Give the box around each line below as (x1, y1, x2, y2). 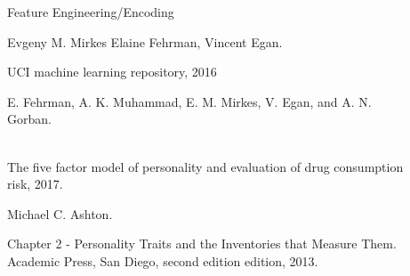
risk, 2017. (7, 175, 63, 193)
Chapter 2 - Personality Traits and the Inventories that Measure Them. (7, 234, 397, 253)
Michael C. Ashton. (7, 204, 113, 223)
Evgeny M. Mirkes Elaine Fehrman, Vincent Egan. (7, 32, 283, 51)
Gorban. (7, 110, 52, 128)
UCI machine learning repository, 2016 (7, 62, 217, 81)
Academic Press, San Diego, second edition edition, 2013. (7, 251, 318, 270)
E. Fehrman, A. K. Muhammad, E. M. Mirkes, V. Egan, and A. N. (7, 92, 372, 110)
